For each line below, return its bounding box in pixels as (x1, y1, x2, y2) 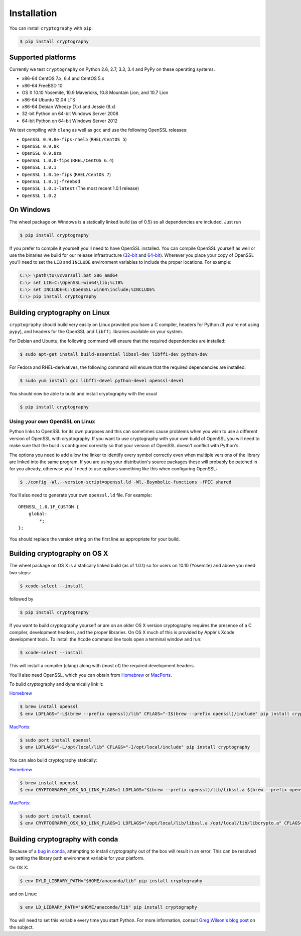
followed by (9, 596, 34, 602)
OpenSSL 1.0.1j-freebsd (22, 178, 80, 184)
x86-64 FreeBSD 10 (22, 82, 63, 88)
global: (28, 511, 48, 517)
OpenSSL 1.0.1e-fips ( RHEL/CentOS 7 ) (22, 171, 111, 177)
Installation (9, 8, 57, 19)
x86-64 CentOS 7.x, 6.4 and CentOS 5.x (22, 75, 105, 81)
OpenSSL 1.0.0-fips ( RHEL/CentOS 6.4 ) (22, 157, 114, 163)
